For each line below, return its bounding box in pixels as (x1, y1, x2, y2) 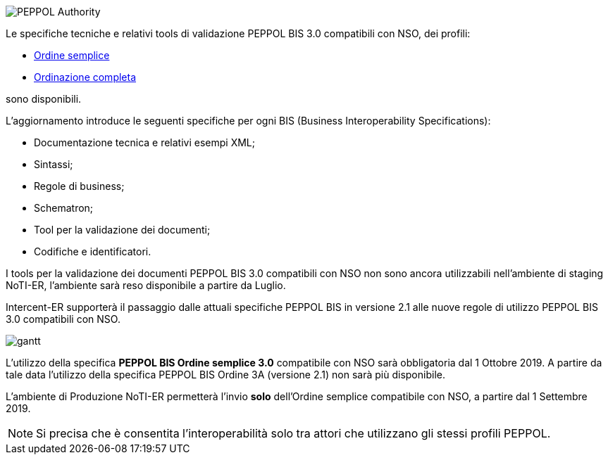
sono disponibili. (6, 93, 82, 105)
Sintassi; (34, 158, 73, 170)
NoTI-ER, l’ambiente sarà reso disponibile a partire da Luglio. (6, 279, 286, 291)
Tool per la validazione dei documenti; (34, 224, 211, 236)
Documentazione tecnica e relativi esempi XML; (34, 136, 256, 148)
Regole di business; (34, 180, 125, 192)
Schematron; (34, 202, 94, 214)
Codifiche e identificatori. (34, 245, 151, 257)
